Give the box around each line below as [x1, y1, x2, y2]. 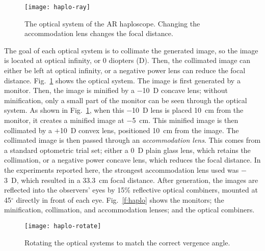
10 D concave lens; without [142, 85, 228, 96]
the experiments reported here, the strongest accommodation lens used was [4, 164, 239, 175]
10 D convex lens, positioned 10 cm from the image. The [60, 124, 239, 135]
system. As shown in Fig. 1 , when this [4, 105, 124, 115]
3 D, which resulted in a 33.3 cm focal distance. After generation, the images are [4, 174, 258, 185]
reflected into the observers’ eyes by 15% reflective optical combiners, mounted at [4, 184, 258, 195]
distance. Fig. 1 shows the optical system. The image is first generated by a [4, 75, 241, 85]
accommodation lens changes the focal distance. [24, 28, 173, 39]
